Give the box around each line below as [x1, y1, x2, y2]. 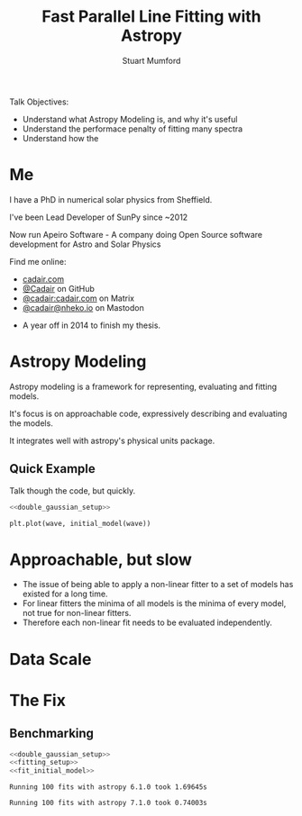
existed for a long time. [22, 588, 108, 600]
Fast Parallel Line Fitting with [41, 6, 261, 27]
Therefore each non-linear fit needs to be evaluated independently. [22, 617, 272, 628]
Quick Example [9, 461, 96, 476]
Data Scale [9, 648, 92, 669]
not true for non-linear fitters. [22, 608, 132, 619]
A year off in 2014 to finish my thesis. [22, 320, 160, 331]
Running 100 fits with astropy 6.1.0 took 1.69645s [9, 783, 207, 792]
